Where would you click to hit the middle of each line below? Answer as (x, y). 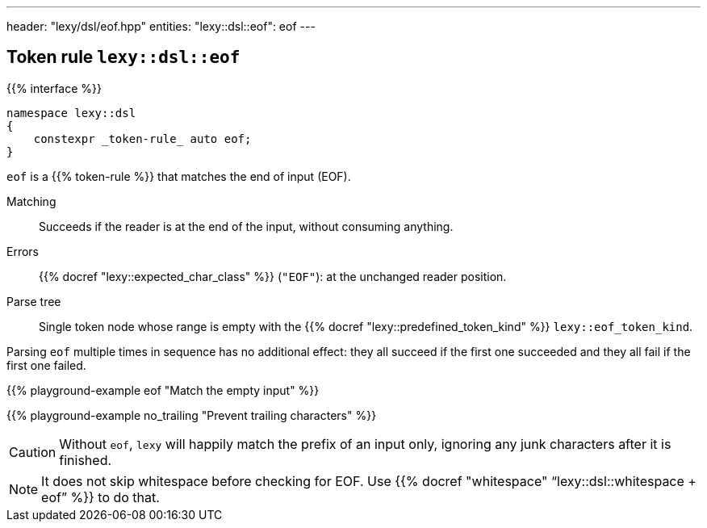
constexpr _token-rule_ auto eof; (142, 138)
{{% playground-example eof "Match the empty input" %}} (163, 390)
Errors (23, 251)
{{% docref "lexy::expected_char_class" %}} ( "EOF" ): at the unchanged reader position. (273, 276)
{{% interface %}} (54, 88)
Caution (33, 452)
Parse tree (34, 301)
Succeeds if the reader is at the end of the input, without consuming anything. (246, 226)
